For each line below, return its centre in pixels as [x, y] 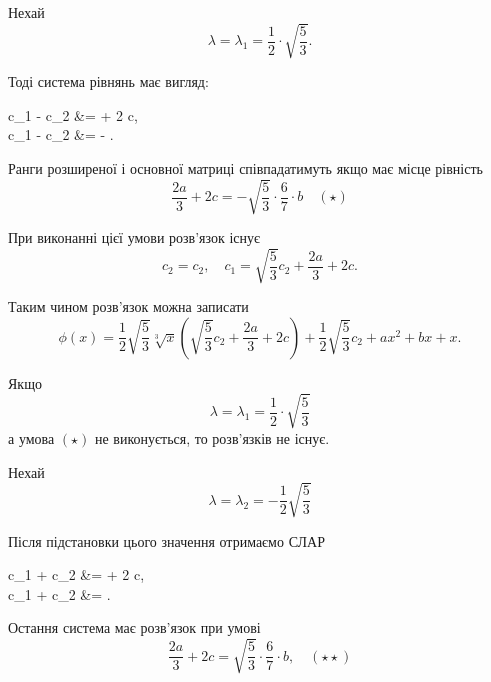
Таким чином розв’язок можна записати [128, 306]
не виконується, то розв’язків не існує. [212, 437]
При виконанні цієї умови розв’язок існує [134, 237]
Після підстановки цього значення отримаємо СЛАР [167, 540]
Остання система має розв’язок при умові [134, 627]
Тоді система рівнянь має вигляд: [108, 81]
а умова [31, 437]
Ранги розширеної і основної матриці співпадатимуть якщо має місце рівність [245, 167]
